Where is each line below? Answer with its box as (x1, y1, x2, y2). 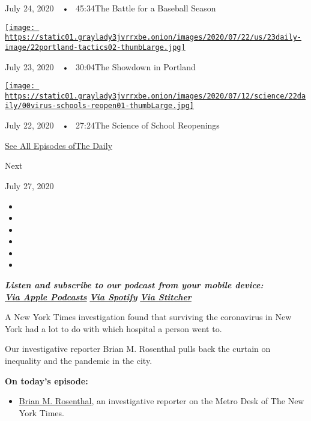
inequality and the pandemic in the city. (5, 354, 152, 367)
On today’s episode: (5, 374, 88, 387)
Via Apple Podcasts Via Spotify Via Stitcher (5, 290, 192, 303)
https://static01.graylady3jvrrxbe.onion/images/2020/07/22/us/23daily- (5, 33, 301, 42)
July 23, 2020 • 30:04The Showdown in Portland (5, 60, 196, 73)
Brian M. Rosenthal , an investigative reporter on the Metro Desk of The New (19, 395, 304, 407)
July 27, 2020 (5, 179, 54, 192)
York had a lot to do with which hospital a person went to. (5, 322, 222, 335)
